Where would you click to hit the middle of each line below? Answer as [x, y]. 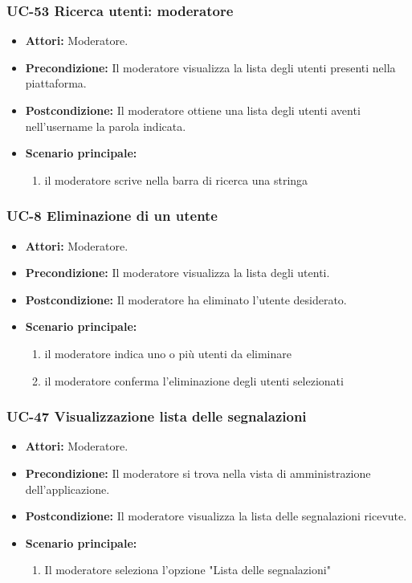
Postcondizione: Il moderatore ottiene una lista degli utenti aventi [193, 110]
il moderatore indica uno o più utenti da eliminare [168, 353]
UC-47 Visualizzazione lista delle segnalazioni [157, 416]
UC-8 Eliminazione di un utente [112, 216]
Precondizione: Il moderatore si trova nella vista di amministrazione [198, 473]
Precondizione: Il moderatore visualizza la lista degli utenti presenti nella [210, 67]
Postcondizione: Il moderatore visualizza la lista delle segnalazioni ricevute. [216, 516]
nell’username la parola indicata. [106, 126]
